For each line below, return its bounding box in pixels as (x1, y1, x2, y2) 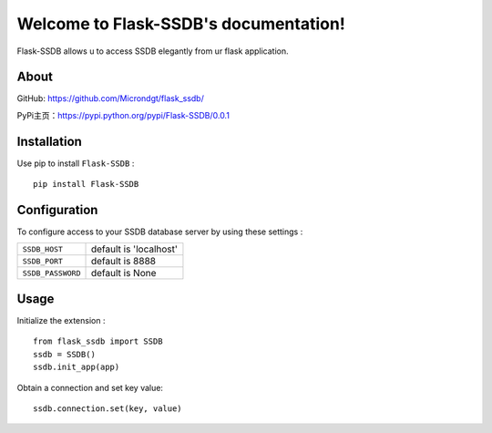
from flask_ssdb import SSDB (33, 336, 163, 346)
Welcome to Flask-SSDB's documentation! (16, 14, 345, 34)
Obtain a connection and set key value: (16, 382, 164, 393)
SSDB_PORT (22, 256, 64, 266)
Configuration (16, 201, 98, 218)
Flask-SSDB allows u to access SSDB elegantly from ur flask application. (16, 46, 289, 57)
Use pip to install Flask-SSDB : (16, 158, 135, 169)
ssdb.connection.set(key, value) (33, 403, 182, 414)
